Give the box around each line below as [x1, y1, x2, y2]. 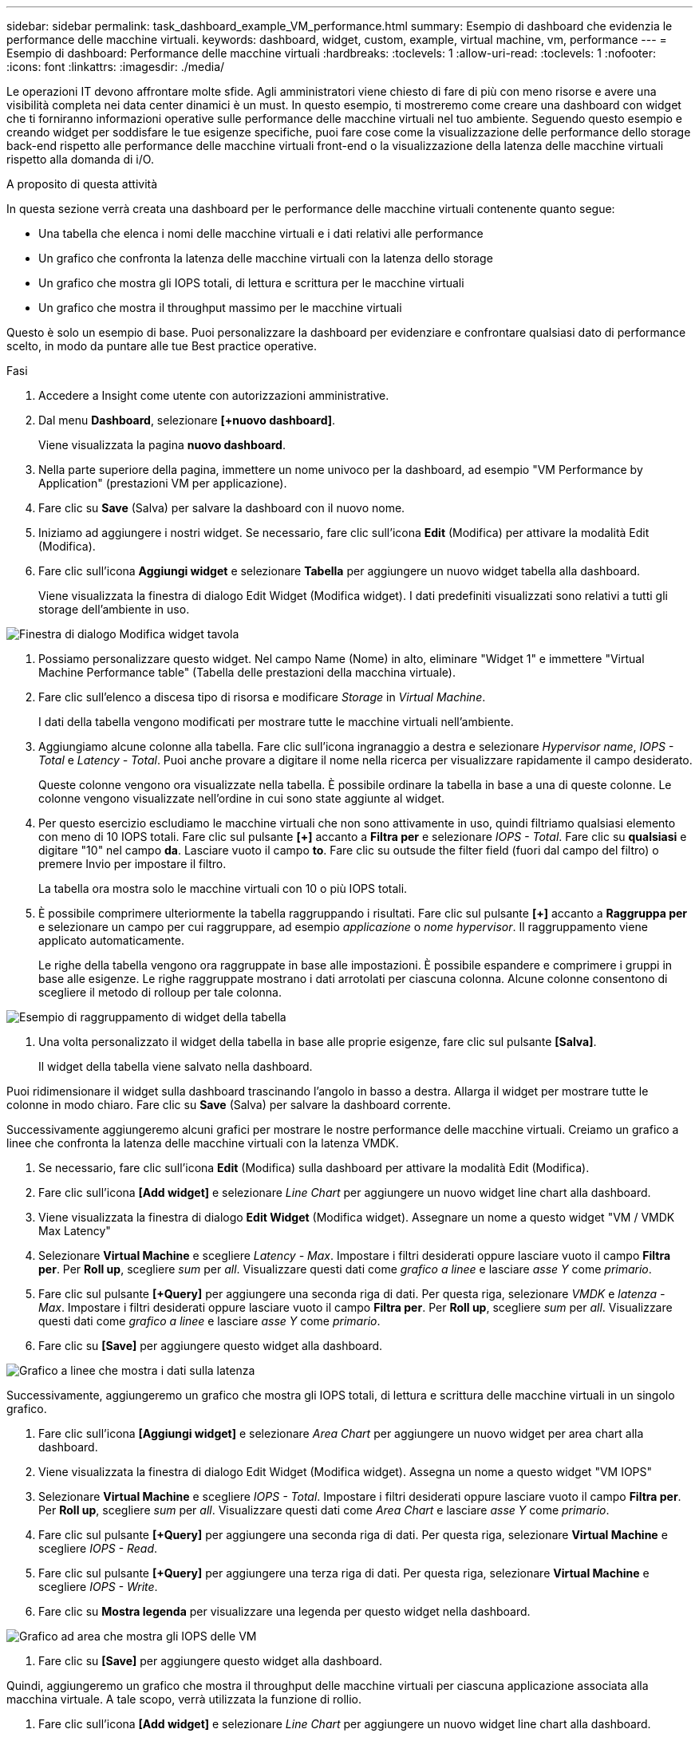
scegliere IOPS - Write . [38, 1580, 158, 1593]
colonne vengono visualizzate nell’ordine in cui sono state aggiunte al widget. [38, 792, 445, 805]
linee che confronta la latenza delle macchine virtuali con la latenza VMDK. [6, 1136, 399, 1150]
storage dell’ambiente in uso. [38, 602, 190, 616]
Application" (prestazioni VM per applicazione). [38, 476, 287, 490]
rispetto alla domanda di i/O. [6, 152, 154, 166]
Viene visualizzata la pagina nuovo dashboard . [38, 438, 286, 452]
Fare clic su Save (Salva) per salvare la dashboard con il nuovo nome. [38, 501, 405, 515]
